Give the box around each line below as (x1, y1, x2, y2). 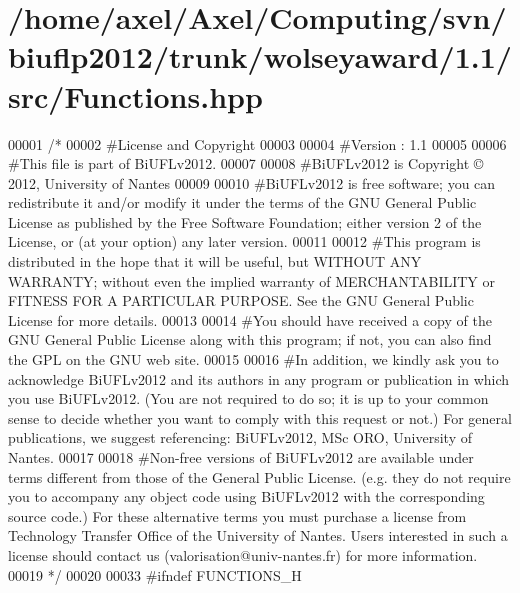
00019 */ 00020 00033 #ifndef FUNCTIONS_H (8, 564, 302, 585)
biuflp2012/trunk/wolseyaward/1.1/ (8, 36, 512, 77)
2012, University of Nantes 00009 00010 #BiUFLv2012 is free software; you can (8, 172, 496, 193)
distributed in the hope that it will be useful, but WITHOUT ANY (8, 251, 422, 272)
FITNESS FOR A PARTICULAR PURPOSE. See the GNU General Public (8, 290, 474, 311)
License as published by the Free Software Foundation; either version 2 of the (8, 211, 482, 232)
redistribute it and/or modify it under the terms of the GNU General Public (8, 192, 477, 213)
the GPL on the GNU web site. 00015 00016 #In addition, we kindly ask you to (8, 349, 499, 370)
